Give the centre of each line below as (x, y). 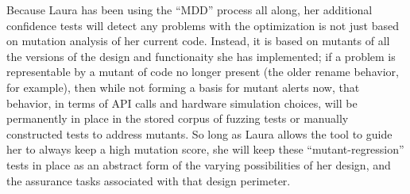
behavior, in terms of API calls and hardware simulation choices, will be (182, 103)
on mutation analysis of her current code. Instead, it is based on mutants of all (198, 41)
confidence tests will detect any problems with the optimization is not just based (203, 25)
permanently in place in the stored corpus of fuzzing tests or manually (178, 118)
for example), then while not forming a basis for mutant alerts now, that (183, 87)
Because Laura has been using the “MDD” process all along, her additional (190, 10)
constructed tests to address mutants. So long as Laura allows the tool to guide (199, 133)
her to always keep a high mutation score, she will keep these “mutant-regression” (205, 149)
